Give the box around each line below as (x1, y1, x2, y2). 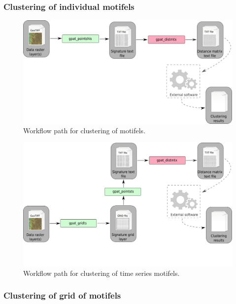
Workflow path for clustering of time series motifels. (23, 268, 180, 278)
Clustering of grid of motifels (3, 289, 121, 301)
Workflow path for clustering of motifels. (23, 125, 146, 136)
